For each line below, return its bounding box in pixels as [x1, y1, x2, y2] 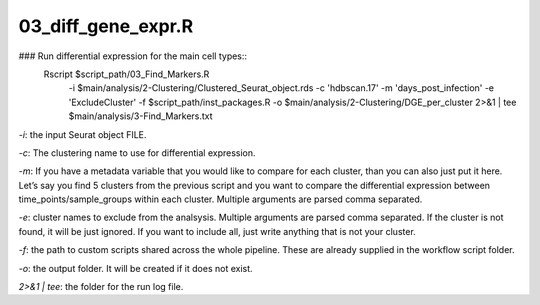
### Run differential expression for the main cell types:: [18, 50, 248, 62]
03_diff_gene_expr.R [18, 15, 194, 37]
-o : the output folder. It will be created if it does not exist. [18, 262, 254, 274]
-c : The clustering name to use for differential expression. [18, 146, 256, 159]
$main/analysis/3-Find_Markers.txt [68, 110, 214, 122]
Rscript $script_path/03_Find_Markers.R [43, 68, 210, 80]
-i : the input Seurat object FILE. [18, 128, 147, 140]
